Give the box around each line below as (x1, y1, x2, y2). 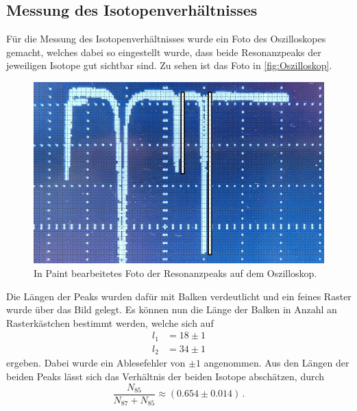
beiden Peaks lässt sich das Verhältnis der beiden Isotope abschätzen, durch (6, 369, 325, 383)
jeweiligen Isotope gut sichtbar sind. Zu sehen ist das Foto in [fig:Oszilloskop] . (6, 58, 332, 72)
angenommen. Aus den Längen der (204, 356, 349, 370)
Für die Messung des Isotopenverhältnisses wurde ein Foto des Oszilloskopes (6, 31, 326, 46)
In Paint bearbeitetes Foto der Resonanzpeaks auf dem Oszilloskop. (34, 266, 317, 280)
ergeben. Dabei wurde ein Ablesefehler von (6, 356, 186, 370)
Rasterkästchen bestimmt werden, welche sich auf (6, 315, 214, 330)
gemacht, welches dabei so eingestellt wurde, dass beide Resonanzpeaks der (6, 44, 321, 59)
